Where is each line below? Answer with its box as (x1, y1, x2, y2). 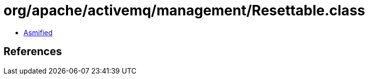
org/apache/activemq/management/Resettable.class (3, 2, 365, 19)
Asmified (23, 28, 53, 37)
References (3, 45, 62, 58)
